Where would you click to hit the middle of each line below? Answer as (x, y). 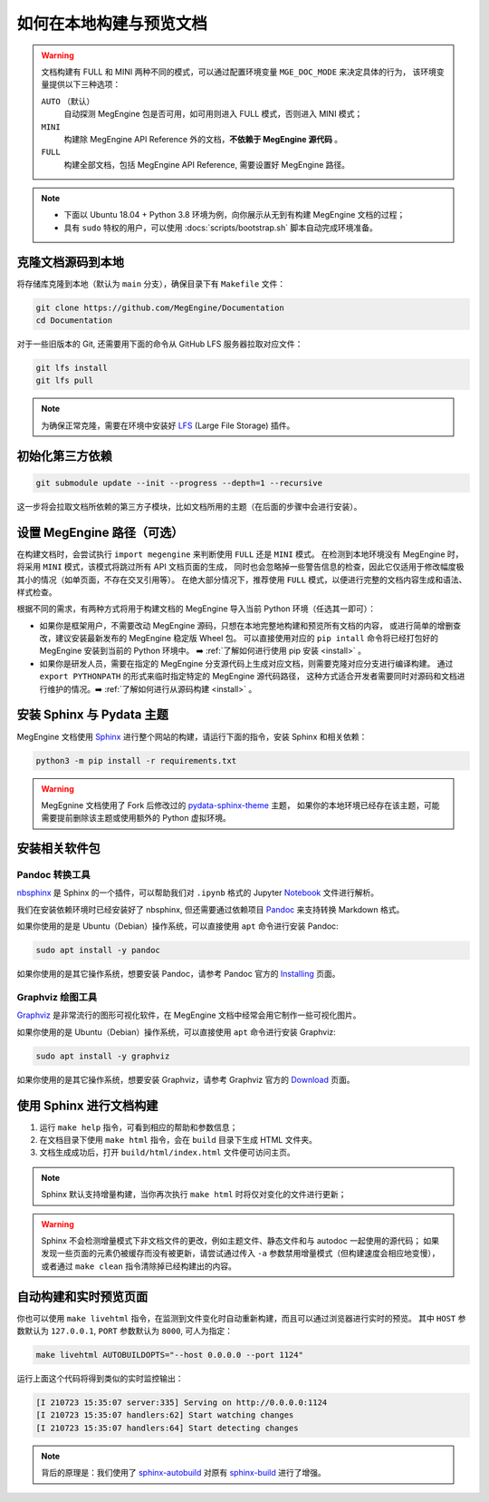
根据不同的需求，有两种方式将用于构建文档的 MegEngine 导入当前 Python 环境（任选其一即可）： (196, 609)
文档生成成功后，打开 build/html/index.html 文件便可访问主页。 (167, 1153)
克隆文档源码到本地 (70, 262)
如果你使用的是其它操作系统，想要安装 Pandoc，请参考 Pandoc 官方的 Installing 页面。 (178, 974)
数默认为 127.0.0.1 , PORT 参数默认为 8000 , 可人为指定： (125, 1331)
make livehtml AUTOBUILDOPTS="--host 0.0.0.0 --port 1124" (169, 1355)
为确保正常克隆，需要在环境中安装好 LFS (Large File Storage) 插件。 (168, 425)
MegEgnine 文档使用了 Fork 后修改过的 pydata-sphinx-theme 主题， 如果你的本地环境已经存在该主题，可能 (240, 805)
